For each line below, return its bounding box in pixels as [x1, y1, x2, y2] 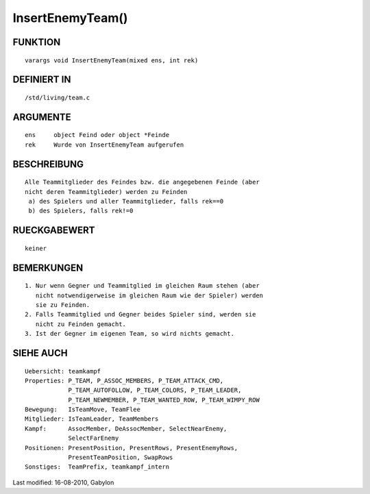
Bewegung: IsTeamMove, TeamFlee [25, 406, 140, 414]
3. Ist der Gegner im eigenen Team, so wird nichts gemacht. [25, 330, 234, 338]
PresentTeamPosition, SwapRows [68, 454, 173, 462]
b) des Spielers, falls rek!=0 [28, 207, 134, 215]
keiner [25, 244, 47, 252]
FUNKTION [12, 36, 61, 48]
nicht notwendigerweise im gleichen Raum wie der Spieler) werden [35, 291, 264, 299]
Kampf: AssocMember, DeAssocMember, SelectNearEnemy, [25, 425, 227, 432]
